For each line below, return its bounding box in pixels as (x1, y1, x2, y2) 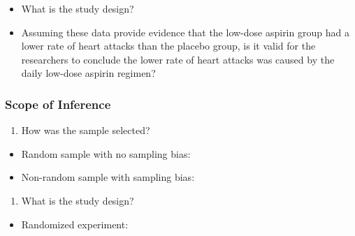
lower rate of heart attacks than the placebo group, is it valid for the (21, 38, 316, 53)
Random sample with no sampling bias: (21, 146, 191, 161)
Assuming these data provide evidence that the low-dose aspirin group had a (21, 24, 349, 39)
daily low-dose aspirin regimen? (21, 66, 156, 80)
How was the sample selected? (21, 123, 150, 138)
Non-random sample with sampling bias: (21, 170, 195, 184)
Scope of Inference (5, 95, 111, 112)
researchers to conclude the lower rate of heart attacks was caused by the (21, 52, 335, 66)
